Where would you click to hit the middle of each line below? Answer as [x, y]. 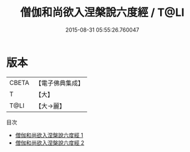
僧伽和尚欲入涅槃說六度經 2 [50, 143]
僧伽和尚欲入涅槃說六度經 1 [49, 135]
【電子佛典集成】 [59, 83]
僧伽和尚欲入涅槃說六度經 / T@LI [102, 13]
